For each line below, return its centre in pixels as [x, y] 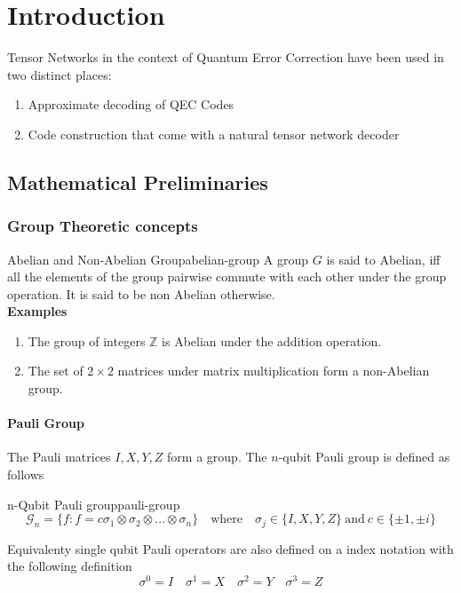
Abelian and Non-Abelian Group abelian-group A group [158, 259]
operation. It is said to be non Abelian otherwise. [141, 293]
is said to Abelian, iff [383, 259]
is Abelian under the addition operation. [272, 340]
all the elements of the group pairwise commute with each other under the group [227, 277]
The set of [56, 371]
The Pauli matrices [59, 457]
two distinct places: [60, 74]
